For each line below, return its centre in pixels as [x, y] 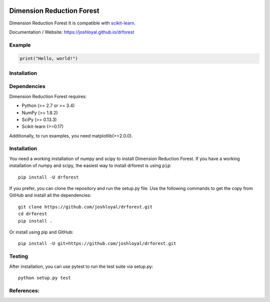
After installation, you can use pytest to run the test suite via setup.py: [81, 266]
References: [24, 290]
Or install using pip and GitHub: [41, 232]
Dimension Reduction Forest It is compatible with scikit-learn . [72, 23]
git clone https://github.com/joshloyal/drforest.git [85, 207]
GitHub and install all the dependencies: [50, 195]
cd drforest [33, 214]
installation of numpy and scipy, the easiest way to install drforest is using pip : [90, 165]
